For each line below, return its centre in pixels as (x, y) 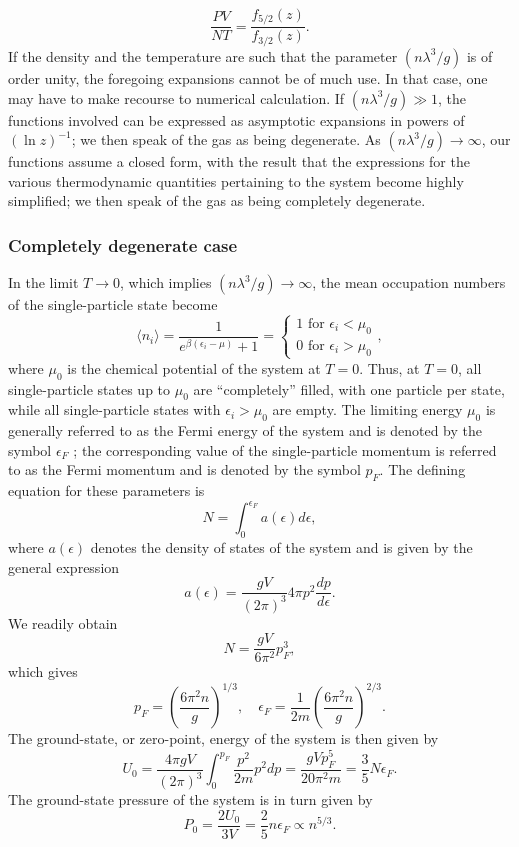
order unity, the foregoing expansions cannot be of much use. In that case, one (248, 77)
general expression (64, 566)
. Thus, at (389, 367)
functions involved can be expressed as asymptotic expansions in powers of (236, 119)
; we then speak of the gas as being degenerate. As (226, 139)
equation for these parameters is (106, 490)
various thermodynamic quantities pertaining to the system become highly (236, 180)
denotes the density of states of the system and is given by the (281, 547)
